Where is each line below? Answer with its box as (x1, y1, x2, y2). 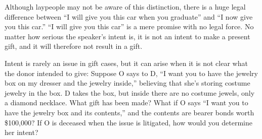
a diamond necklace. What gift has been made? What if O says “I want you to (5, 97, 248, 108)
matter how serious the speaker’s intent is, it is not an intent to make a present (5, 31, 250, 41)
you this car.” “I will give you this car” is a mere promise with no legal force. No (5, 21, 254, 32)
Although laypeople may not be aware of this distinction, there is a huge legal (5, 2, 246, 12)
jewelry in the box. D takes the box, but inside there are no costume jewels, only (5, 87, 255, 98)
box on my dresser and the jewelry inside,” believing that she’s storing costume (5, 78, 250, 88)
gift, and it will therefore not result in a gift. (5, 41, 143, 51)
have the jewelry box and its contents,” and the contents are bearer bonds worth (5, 107, 254, 117)
